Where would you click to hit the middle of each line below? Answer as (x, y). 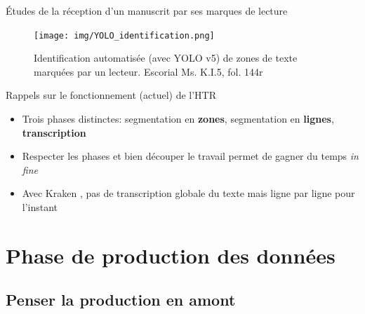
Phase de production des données (171, 255)
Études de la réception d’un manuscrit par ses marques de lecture (147, 11)
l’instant (40, 207)
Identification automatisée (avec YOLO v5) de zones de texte (166, 58)
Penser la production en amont (121, 300)
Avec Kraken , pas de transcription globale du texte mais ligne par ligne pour (188, 193)
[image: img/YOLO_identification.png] (124, 35)
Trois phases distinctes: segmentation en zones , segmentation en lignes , (178, 119)
